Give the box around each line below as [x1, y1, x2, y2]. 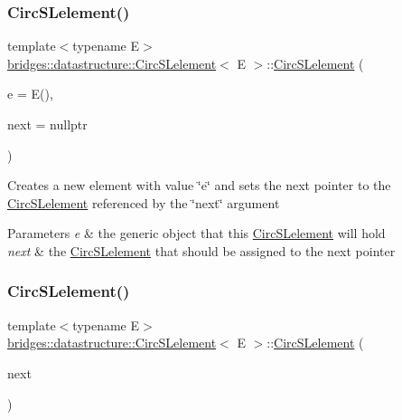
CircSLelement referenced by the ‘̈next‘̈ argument [7, 193, 280, 212]
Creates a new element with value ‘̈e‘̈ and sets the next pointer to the [7, 176, 391, 195]
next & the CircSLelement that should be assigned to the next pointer [7, 241, 396, 260]
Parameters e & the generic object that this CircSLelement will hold [7, 224, 386, 243]
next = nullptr [7, 115, 88, 133]
